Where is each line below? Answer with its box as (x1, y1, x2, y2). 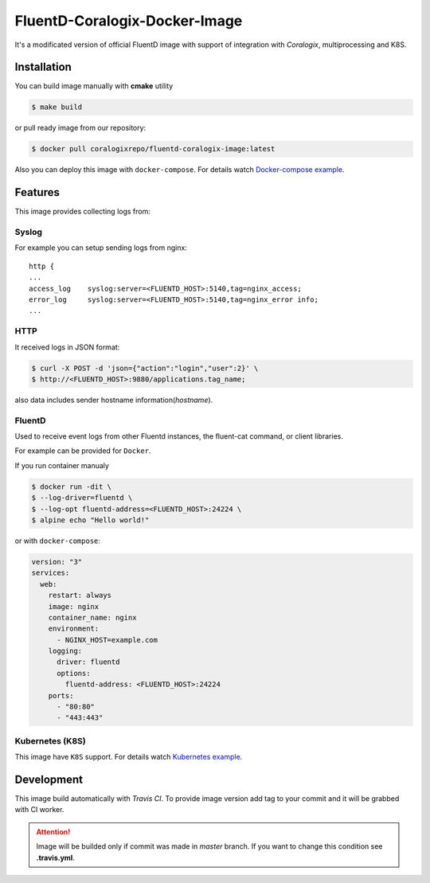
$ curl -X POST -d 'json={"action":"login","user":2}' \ (31, 363, 259, 373)
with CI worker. (14, 805, 64, 815)
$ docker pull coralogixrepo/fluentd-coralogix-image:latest (31, 144, 276, 154)
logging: (48, 647, 83, 656)
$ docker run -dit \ (31, 482, 111, 491)
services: (31, 568, 70, 577)
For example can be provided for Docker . (14, 446, 151, 455)
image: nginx (48, 602, 100, 611)
